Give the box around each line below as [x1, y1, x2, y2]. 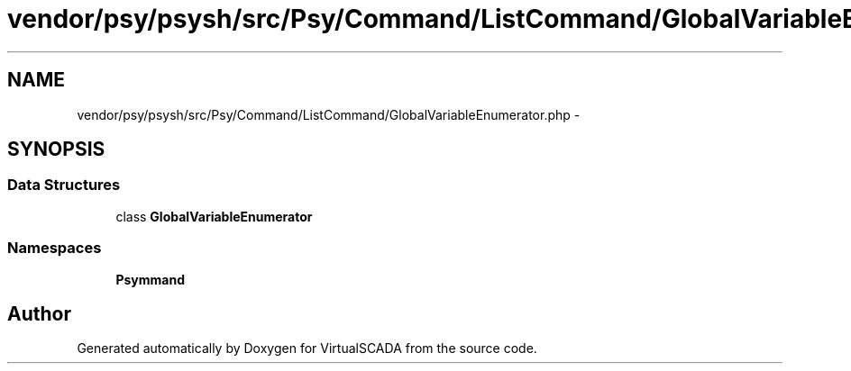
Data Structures [7, 176, 121, 195]
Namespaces [7, 239, 102, 258]
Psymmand [115, 271, 185, 287]
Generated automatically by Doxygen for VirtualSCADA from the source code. [77, 340, 537, 357]
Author [7, 302, 71, 325]
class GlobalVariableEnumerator [115, 208, 313, 224]
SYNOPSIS [7, 138, 105, 161]
